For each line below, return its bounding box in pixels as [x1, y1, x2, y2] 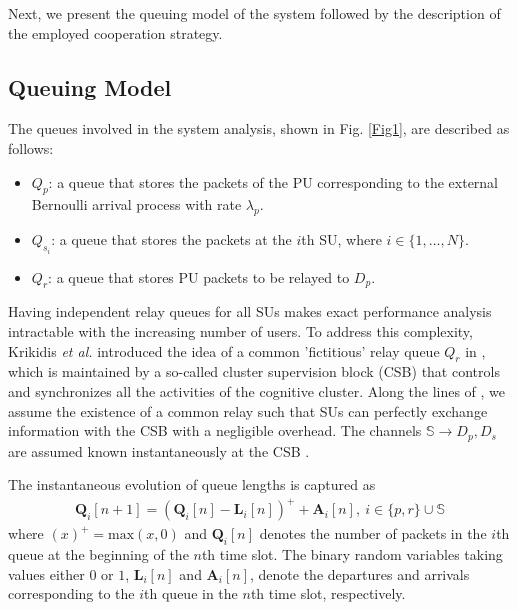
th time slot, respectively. [250, 583, 406, 604]
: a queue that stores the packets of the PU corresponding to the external [48, 171, 499, 192]
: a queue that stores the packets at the [51, 229, 292, 250]
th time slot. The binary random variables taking [201, 544, 503, 565]
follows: [8, 137, 54, 158]
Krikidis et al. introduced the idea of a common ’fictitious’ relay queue [8, 340, 440, 361]
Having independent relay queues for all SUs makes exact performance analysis [8, 301, 492, 322]
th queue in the [144, 583, 238, 604]
